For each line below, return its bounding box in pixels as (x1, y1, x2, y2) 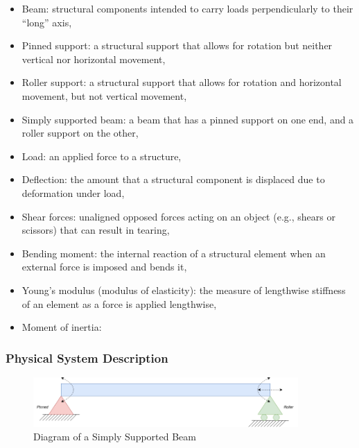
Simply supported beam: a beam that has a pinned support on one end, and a (21, 112, 354, 126)
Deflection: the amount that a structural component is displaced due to (21, 172, 325, 187)
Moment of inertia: (21, 320, 102, 334)
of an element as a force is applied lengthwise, (21, 296, 217, 311)
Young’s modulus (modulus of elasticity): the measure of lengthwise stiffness (21, 282, 346, 297)
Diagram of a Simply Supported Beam (33, 429, 196, 444)
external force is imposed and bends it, (21, 259, 187, 274)
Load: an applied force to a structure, (21, 148, 182, 163)
